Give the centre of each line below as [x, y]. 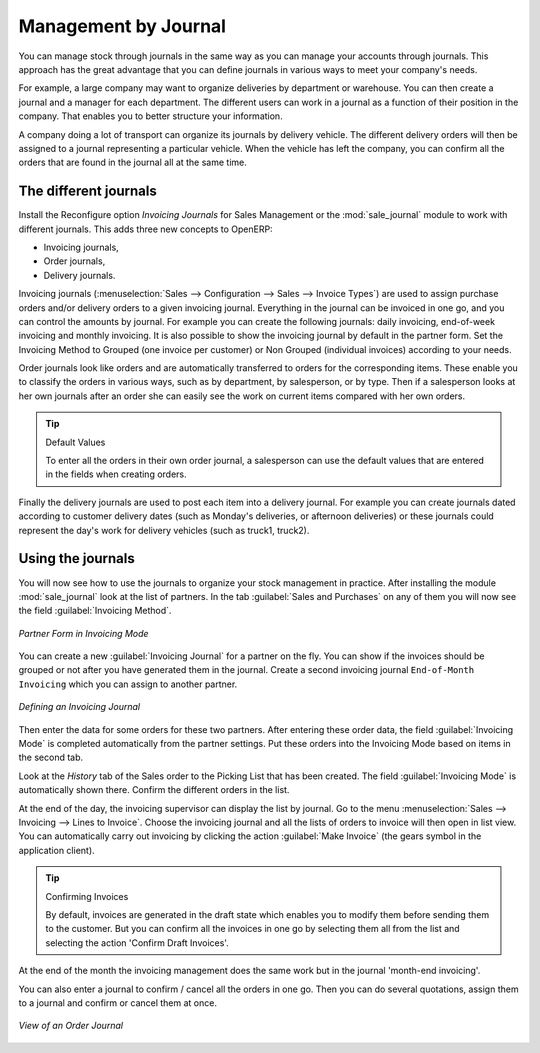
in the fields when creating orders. [116, 474]
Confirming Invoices [87, 896]
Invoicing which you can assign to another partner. [128, 684]
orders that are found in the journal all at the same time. [132, 162]
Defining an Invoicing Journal [79, 707]
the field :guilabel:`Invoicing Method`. [95, 611]
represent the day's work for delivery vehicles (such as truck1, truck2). [164, 530]
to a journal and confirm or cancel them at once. [117, 1002]
